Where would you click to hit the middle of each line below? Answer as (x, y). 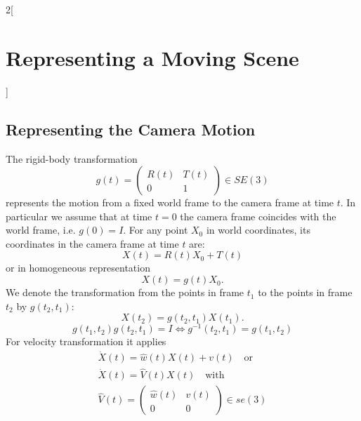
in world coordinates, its (258, 230)
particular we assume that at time (79, 216)
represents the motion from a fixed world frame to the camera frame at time (170, 202)
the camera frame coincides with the (258, 216)
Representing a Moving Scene (152, 57)
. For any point (156, 230)
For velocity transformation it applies (86, 341)
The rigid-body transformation (72, 158)
